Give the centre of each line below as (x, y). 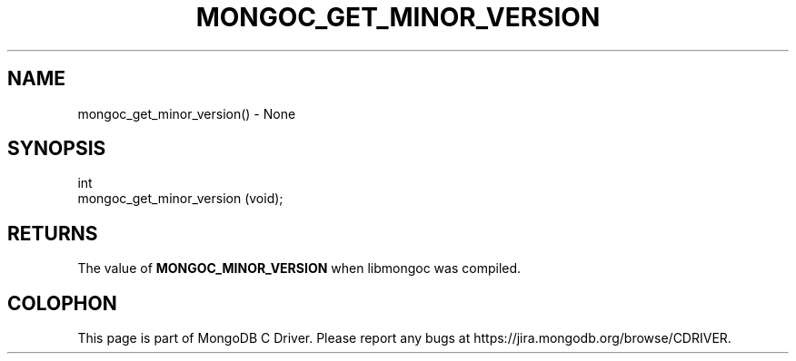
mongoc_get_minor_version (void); (180, 199)
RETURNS (53, 233)
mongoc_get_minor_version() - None (187, 113)
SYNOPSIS (57, 149)
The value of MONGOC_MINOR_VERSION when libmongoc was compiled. (299, 268)
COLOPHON (62, 303)
